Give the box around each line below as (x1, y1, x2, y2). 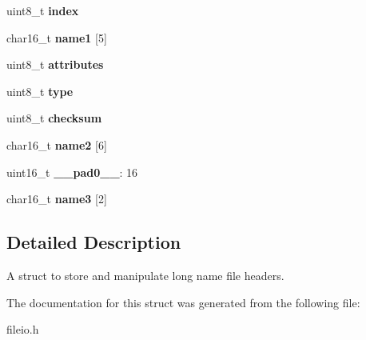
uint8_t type (6, 82, 74, 99)
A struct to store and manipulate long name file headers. (6, 266, 284, 283)
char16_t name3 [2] (6, 190, 107, 207)
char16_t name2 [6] (6, 136, 107, 153)
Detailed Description (6, 230, 181, 254)
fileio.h (6, 321, 39, 338)
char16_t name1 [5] (6, 29, 107, 46)
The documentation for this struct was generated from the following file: (6, 294, 360, 310)
